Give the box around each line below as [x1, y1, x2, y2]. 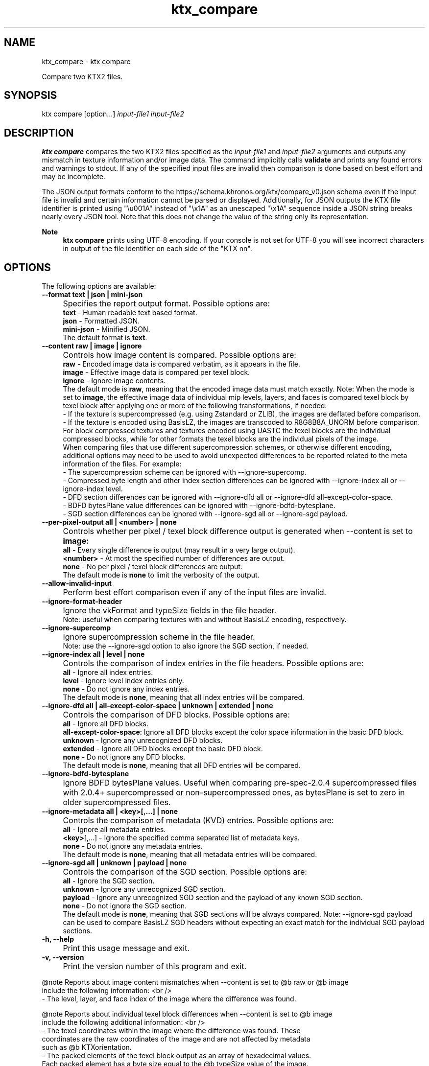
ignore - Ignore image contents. [63, 376, 166, 385]
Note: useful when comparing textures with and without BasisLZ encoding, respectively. [63, 615, 347, 624]
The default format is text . [63, 333, 147, 342]
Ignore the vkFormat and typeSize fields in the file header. [63, 605, 277, 616]
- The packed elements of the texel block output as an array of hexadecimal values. [42, 1051, 311, 1060]
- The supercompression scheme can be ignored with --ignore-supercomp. [63, 468, 307, 477]
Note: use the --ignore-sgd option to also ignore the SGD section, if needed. [63, 642, 309, 650]
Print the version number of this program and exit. [63, 961, 247, 972]
